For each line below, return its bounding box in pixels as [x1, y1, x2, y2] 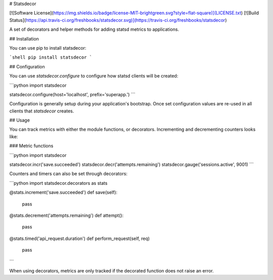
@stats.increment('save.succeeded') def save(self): [9, 189, 118, 195]
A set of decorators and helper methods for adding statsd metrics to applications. [9, 26, 179, 32]
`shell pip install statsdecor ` [9, 55, 93, 60]
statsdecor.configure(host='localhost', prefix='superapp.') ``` [9, 91, 135, 97]
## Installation [9, 35, 39, 42]
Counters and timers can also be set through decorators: [9, 171, 128, 177]
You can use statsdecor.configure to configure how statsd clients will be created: [9, 73, 178, 79]
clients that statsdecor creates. [9, 108, 74, 114]
